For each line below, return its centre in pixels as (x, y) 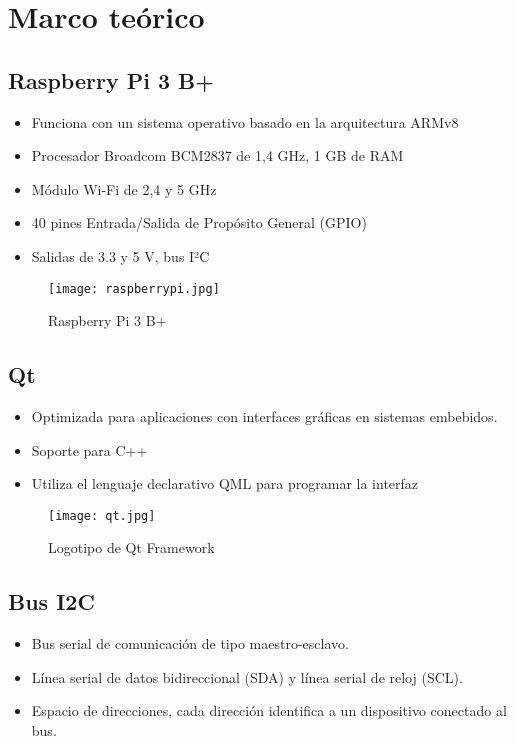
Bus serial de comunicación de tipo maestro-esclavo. (190, 643)
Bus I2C (51, 601)
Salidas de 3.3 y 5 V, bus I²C (120, 255)
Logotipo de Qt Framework (131, 547)
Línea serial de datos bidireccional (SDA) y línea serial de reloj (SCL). (247, 676)
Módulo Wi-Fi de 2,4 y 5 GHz (124, 188)
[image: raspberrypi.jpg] (134, 288)
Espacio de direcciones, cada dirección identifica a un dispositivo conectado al (269, 710)
